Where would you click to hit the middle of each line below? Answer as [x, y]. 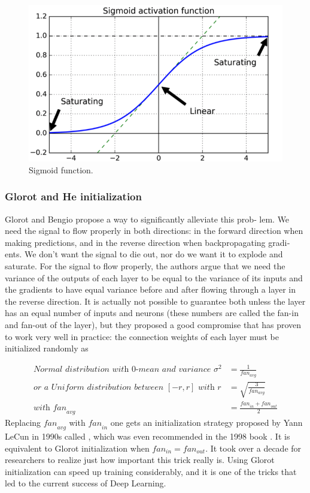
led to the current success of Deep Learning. [86, 483]
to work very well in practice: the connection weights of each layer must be [142, 336]
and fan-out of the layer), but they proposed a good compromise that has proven [153, 325]
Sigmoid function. [61, 169]
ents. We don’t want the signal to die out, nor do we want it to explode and [144, 254]
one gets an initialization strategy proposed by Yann [206, 423]
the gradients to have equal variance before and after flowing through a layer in [151, 289]
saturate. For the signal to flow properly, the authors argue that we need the [145, 266]
